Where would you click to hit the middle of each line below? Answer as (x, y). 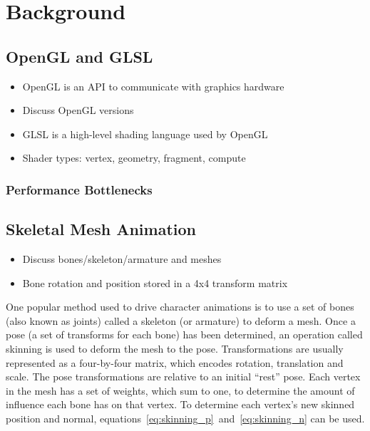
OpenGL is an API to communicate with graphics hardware (153, 86)
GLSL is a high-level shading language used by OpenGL (145, 134)
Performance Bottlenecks (79, 189)
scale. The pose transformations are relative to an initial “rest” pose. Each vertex (183, 377)
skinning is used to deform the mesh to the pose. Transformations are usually (175, 348)
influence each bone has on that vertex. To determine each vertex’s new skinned (180, 404)
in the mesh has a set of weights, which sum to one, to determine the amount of (180, 390)
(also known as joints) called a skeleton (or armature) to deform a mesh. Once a (181, 320)
